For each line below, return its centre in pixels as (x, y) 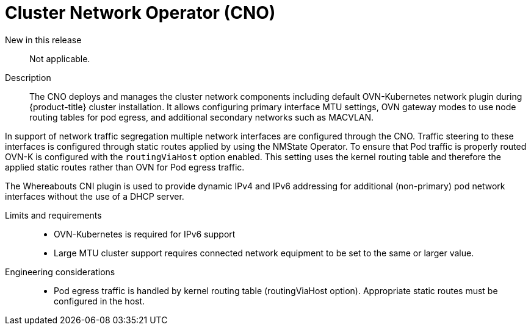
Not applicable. (60, 58)
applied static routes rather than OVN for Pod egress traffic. (125, 167)
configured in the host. (99, 301)
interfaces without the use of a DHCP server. (95, 196)
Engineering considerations (60, 272)
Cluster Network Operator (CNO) (140, 13)
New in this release (43, 40)
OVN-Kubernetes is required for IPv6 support (145, 234)
